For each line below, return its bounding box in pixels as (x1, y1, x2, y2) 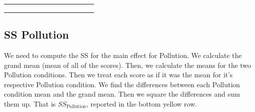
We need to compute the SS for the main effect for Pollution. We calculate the (4, 50, 242, 60)
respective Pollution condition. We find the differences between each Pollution (4, 79, 240, 89)
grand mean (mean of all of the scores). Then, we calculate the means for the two (4, 59, 251, 70)
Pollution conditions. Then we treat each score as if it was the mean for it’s (4, 69, 233, 80)
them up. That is (4, 98, 56, 109)
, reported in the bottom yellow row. (86, 98, 197, 109)
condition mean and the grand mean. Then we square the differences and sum (4, 89, 240, 99)
